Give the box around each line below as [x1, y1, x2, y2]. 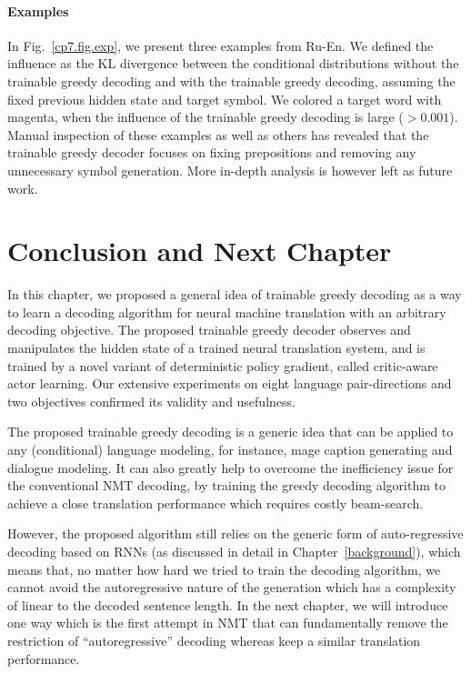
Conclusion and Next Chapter [7, 232, 392, 269]
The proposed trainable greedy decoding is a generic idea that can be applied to [7, 422, 454, 441]
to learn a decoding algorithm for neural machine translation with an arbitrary [7, 302, 446, 321]
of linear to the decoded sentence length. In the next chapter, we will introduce [7, 595, 448, 614]
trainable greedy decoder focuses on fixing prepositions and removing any [7, 143, 416, 162]
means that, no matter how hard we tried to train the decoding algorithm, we [7, 559, 441, 578]
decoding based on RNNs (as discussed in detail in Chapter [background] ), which [7, 541, 461, 560]
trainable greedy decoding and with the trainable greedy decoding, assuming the [7, 71, 456, 90]
